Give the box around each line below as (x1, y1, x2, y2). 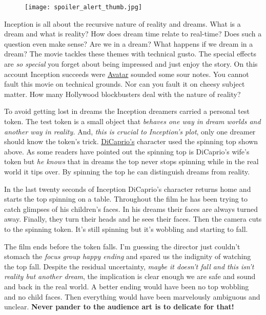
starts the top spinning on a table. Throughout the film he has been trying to (4, 193, 248, 204)
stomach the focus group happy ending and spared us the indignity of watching (4, 251, 251, 262)
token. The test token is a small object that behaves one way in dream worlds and (4, 116, 261, 126)
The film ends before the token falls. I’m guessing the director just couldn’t (4, 241, 240, 251)
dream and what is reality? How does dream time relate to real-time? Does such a (4, 28, 262, 39)
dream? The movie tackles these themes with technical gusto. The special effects (4, 48, 256, 59)
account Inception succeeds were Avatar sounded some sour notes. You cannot (4, 68, 249, 79)
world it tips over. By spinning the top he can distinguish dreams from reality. (4, 166, 250, 176)
